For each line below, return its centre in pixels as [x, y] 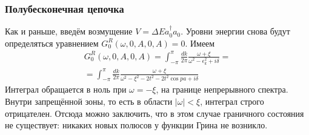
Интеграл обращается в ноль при [66, 89]
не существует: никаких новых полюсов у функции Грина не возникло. [136, 125]
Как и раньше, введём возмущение [69, 31]
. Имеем [200, 43]
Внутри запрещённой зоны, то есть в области [89, 101]
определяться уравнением [52, 43]
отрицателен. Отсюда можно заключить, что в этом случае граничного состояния [154, 113]
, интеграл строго [232, 101]
